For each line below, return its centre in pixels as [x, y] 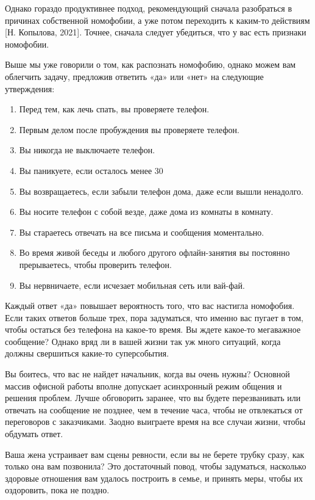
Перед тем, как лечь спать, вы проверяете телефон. [114, 109]
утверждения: [30, 88]
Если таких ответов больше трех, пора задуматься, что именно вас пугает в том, [154, 317]
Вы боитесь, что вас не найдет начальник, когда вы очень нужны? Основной [147, 374]
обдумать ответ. [34, 434]
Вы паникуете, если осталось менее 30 [91, 170]
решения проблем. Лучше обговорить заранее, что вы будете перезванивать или [153, 398]
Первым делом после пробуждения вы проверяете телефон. [129, 129]
